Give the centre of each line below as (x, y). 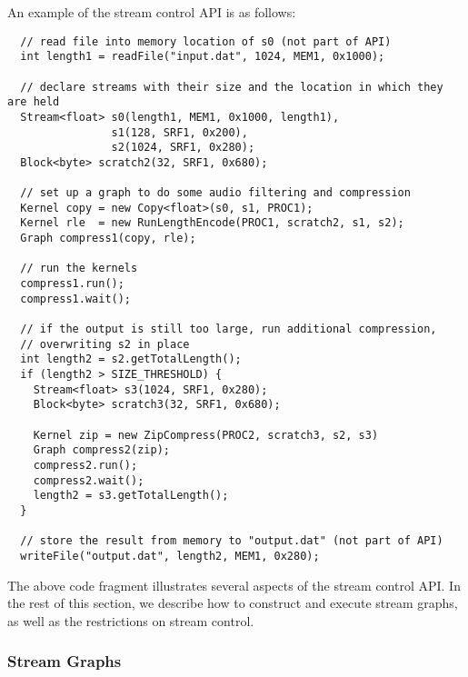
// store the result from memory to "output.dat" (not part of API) (232, 541)
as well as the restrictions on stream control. (131, 620)
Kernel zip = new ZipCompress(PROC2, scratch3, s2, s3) (206, 435)
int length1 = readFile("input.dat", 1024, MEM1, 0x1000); (203, 57)
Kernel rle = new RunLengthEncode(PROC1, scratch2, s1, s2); (212, 223)
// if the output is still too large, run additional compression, (229, 329)
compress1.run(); (72, 284)
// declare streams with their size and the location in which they (232, 87)
